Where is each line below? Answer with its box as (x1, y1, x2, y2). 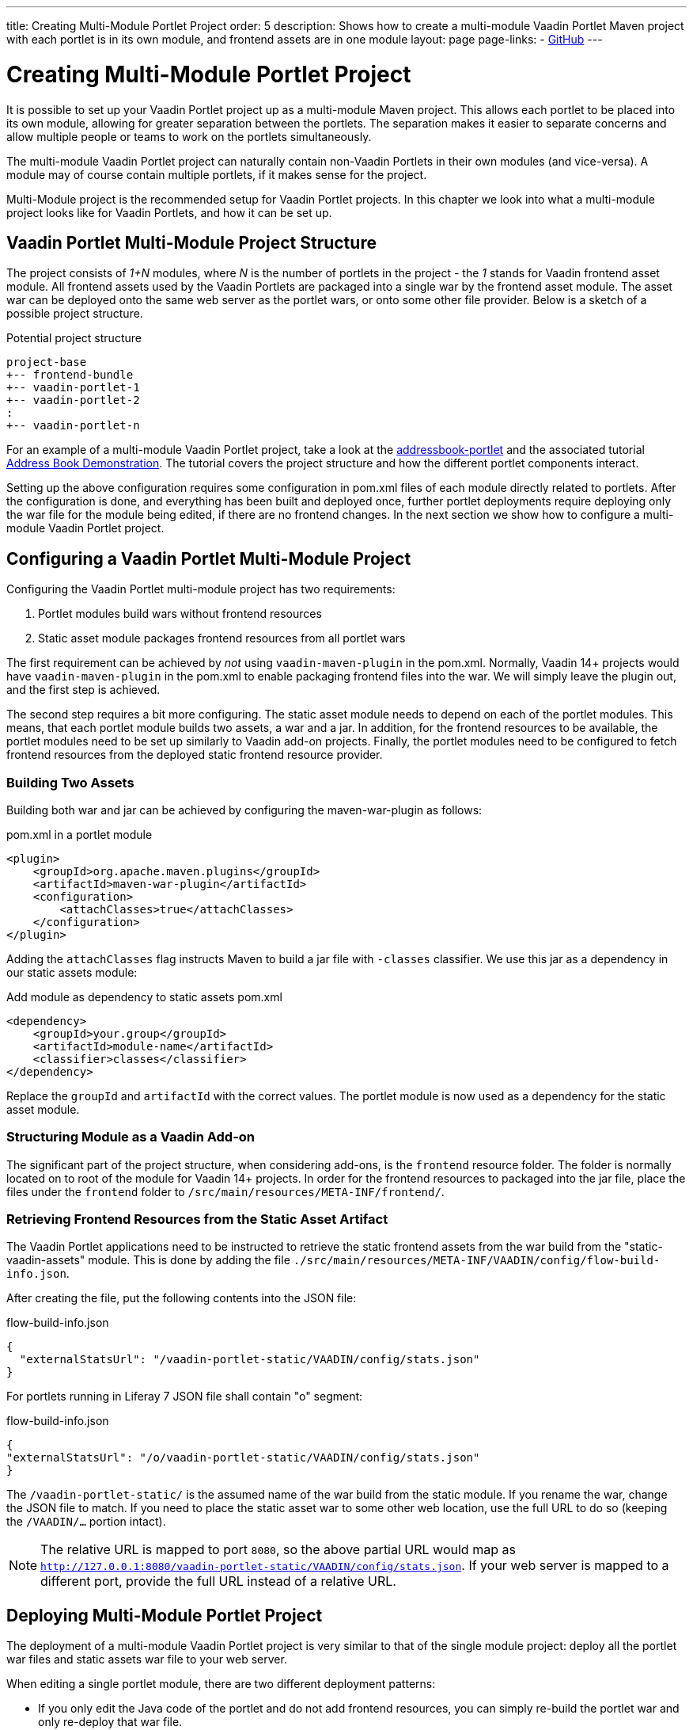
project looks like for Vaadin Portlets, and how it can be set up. (6, 205, 332, 219)
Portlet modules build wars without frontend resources (38, 607, 322, 621)
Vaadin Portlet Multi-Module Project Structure (6, 232, 377, 253)
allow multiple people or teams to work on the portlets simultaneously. (6, 129, 372, 143)
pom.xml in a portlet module (6, 827, 153, 841)
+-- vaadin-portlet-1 (6, 381, 140, 394)
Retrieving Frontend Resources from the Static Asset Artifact (6, 1211, 388, 1228)
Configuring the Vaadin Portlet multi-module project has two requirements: (6, 582, 396, 596)
